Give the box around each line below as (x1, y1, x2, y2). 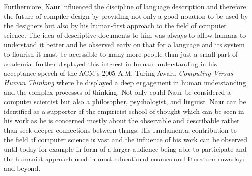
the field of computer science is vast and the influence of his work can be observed (4, 134, 248, 144)
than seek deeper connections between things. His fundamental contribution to (4, 125, 237, 135)
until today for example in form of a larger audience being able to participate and (4, 144, 247, 154)
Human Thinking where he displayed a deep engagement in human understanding (4, 77, 246, 87)
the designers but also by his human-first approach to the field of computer (4, 20, 227, 31)
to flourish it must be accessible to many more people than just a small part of (4, 48, 238, 59)
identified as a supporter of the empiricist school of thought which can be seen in (4, 106, 244, 116)
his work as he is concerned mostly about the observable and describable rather (4, 115, 240, 126)
